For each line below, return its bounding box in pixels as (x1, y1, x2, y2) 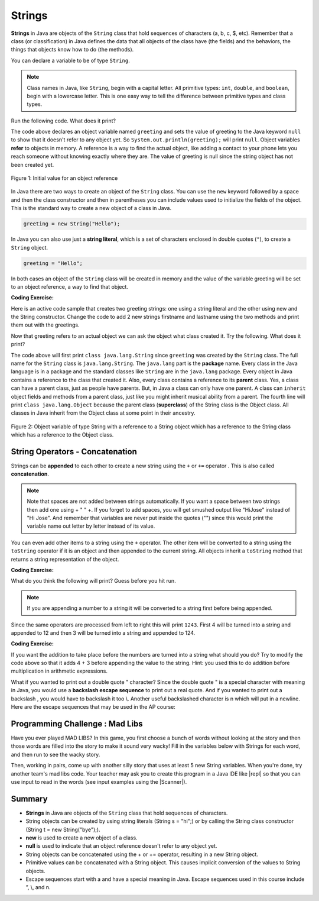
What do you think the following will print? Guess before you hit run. (11, 577, 177, 584)
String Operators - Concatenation (11, 447, 137, 457)
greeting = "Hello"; (23, 260, 83, 266)
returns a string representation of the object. (11, 556, 119, 563)
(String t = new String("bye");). (25, 826, 100, 833)
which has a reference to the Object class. (11, 431, 114, 438)
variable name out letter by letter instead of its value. (27, 522, 155, 529)
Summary (11, 793, 48, 804)
